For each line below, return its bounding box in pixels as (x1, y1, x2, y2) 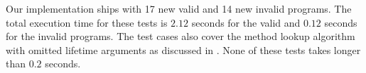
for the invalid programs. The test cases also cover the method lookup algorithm (6, 29, 355, 44)
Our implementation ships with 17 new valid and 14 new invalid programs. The (6, 1, 352, 15)
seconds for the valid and (191, 15, 301, 29)
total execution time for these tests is (6, 15, 168, 29)
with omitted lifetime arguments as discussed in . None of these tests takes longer (6, 42, 361, 57)
